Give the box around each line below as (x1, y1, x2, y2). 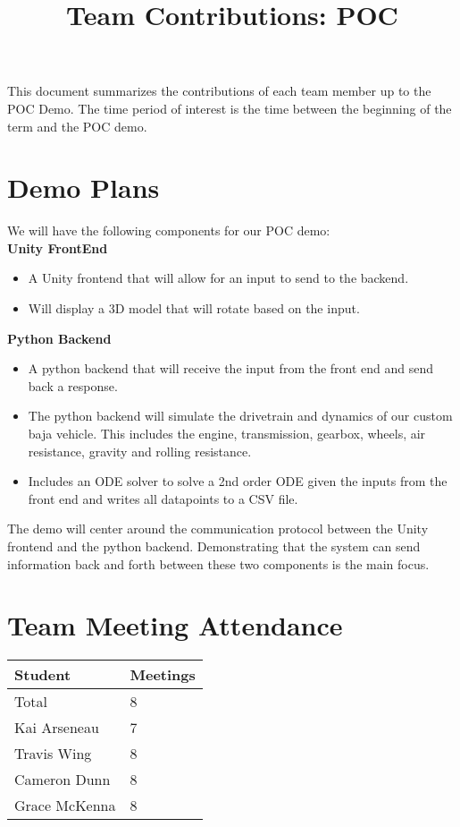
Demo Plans (7, 169, 160, 206)
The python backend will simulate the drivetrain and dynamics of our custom (28, 406, 453, 425)
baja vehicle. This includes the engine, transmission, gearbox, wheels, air (28, 424, 426, 443)
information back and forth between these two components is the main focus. (7, 554, 430, 573)
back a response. (28, 376, 118, 395)
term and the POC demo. (7, 116, 147, 135)
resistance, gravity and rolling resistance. (28, 441, 252, 460)
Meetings (130, 664, 196, 686)
